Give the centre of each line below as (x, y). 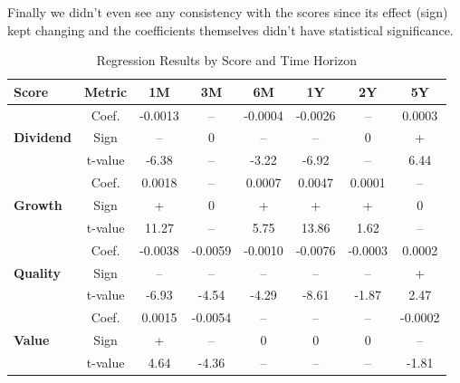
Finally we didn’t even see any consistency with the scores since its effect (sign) (228, 12)
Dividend (43, 137)
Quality (38, 272)
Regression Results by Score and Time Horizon (226, 60)
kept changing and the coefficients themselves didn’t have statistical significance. (230, 29)
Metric (106, 91)
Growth (38, 205)
